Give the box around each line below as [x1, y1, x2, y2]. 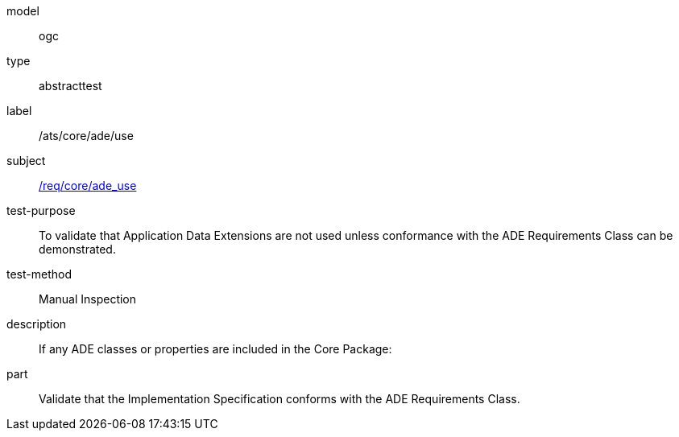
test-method [6, 267, 72, 281]
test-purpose [6, 204, 76, 217]
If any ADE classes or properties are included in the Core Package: [39, 342, 392, 356]
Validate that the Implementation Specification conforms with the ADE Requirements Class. [39, 392, 520, 406]
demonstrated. [39, 242, 116, 256]
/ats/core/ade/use [39, 129, 134, 142]
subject [6, 154, 46, 167]
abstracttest [39, 79, 102, 93]
